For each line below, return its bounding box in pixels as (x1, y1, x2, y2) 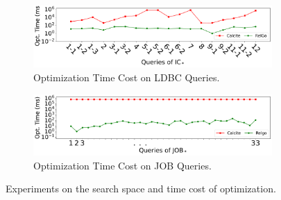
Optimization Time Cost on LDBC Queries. (33, 69, 220, 84)
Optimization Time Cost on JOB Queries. (33, 158, 212, 172)
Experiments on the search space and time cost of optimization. (6, 181, 276, 196)
